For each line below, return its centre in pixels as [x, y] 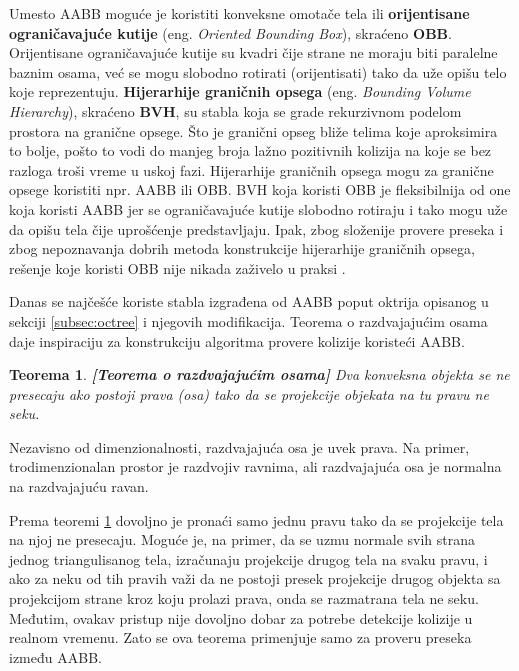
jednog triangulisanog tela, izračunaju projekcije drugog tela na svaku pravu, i [248, 558]
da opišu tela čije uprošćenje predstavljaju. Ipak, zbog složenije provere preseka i [256, 228]
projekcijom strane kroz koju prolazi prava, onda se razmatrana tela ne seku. [244, 598]
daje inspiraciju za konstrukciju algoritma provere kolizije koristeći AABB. [237, 340]
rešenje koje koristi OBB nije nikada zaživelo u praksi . [177, 267]
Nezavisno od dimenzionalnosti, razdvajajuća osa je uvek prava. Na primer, [239, 446]
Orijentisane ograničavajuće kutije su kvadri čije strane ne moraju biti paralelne [253, 52]
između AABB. [55, 656]
